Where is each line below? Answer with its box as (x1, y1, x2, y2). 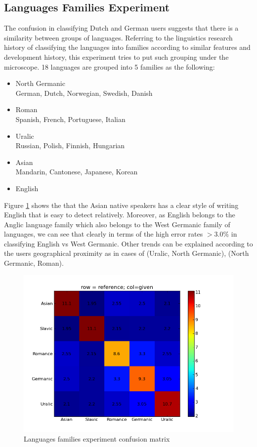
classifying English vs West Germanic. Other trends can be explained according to (4, 238, 253, 248)
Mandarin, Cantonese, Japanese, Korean (15, 166, 138, 177)
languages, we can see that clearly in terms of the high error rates (4, 229, 203, 239)
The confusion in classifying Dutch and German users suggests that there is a (4, 23, 239, 33)
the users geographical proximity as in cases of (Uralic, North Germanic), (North (4, 248, 249, 258)
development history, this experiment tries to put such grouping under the (4, 51, 229, 62)
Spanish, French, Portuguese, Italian (15, 114, 126, 124)
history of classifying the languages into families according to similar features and (4, 42, 251, 52)
